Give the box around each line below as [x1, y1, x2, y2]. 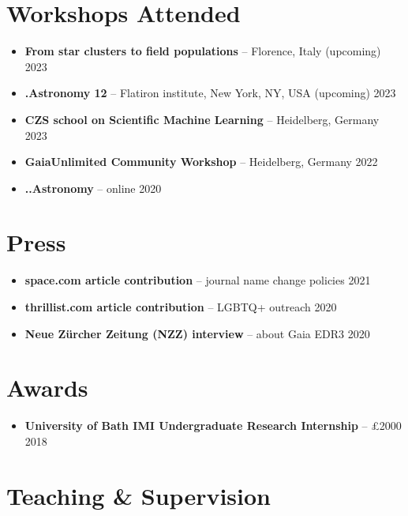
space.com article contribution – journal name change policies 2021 [24, 272, 371, 288]
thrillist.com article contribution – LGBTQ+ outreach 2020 [24, 299, 337, 314]
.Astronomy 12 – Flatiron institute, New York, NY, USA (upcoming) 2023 [24, 85, 396, 101]
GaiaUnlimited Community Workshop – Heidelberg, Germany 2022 [24, 153, 378, 170]
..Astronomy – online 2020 [24, 179, 162, 196]
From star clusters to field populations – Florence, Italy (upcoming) [24, 43, 381, 59]
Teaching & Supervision [6, 479, 271, 511]
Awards [6, 371, 88, 404]
